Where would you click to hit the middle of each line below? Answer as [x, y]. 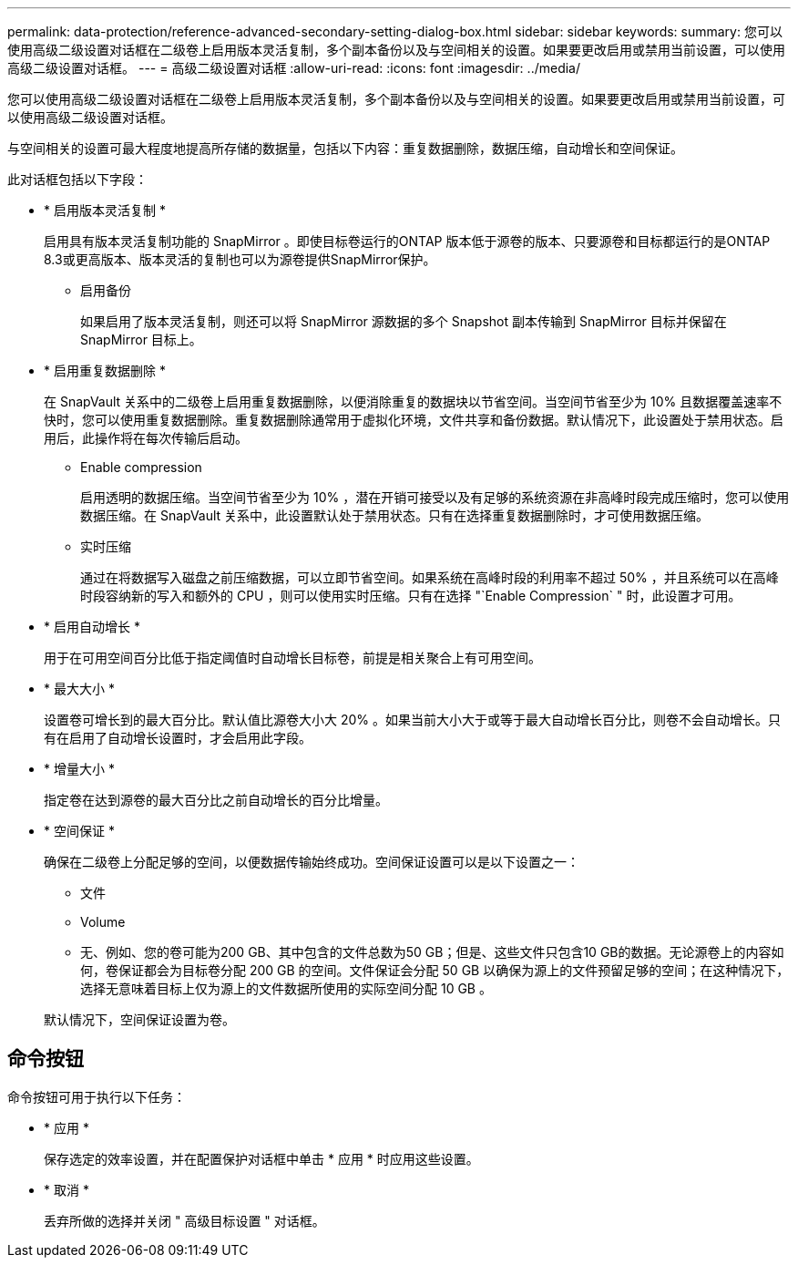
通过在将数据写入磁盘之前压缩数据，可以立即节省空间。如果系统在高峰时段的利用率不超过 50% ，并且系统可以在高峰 [430, 577]
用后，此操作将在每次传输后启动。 [146, 438]
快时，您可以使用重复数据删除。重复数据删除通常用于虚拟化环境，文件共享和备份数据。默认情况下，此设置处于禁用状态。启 [414, 420]
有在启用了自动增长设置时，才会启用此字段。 [178, 738]
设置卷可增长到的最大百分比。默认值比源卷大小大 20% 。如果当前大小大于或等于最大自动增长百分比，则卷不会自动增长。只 [412, 720]
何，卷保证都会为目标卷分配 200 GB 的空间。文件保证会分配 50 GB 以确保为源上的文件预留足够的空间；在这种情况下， [435, 970]
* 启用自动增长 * [92, 627]
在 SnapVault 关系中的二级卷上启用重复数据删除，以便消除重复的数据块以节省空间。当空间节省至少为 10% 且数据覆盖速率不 [413, 401]
